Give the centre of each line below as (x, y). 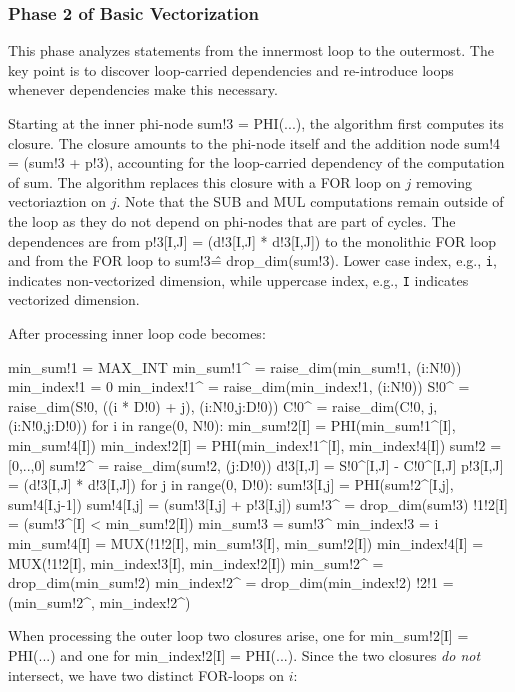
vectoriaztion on (57, 201)
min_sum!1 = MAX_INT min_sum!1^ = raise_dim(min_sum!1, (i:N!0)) (235, 366)
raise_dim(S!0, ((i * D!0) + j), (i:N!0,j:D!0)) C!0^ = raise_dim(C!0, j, (223, 405)
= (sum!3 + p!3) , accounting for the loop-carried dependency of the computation (256, 162)
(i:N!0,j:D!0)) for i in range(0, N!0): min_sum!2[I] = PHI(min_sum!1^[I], (232, 425)
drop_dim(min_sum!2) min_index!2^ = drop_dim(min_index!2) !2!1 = (231, 582)
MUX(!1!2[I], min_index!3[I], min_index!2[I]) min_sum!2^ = (196, 562)
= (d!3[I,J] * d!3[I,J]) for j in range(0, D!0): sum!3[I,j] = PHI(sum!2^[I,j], (231, 484)
